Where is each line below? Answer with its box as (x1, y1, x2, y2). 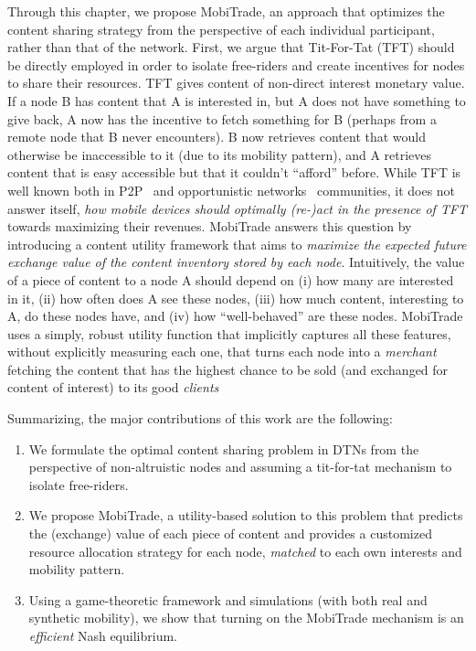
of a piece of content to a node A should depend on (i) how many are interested (7, 270, 454, 289)
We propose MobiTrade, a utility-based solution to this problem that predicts (28, 506, 463, 525)
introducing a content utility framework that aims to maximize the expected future (7, 234, 467, 253)
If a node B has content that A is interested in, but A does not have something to (7, 91, 466, 110)
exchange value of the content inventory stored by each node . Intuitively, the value (7, 252, 465, 272)
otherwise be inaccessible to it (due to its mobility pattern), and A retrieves (7, 144, 432, 164)
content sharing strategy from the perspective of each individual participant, (7, 19, 435, 38)
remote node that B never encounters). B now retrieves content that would (7, 127, 427, 146)
